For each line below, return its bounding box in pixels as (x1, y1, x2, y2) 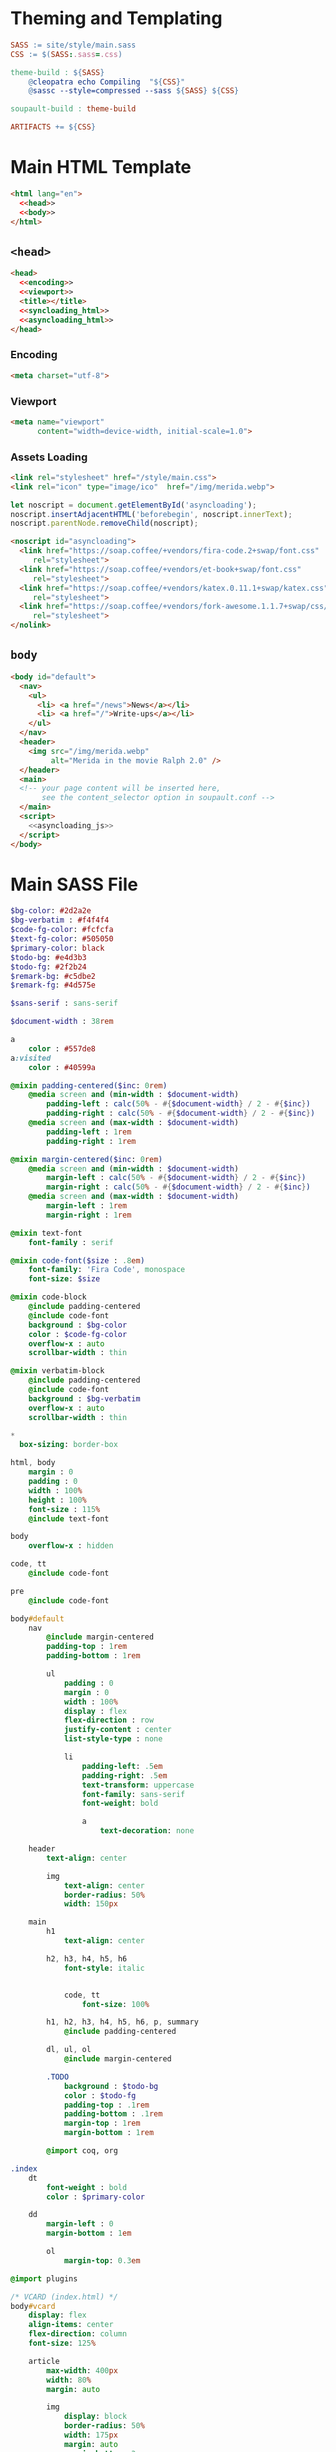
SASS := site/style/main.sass (10, 40, 137, 50)
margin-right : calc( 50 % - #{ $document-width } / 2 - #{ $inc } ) (46, 1182, 311, 1192)
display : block (63, 2412, 128, 2422)
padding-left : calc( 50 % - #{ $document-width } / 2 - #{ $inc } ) (46, 1099, 311, 1109)
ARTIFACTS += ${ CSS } (10, 122, 97, 132)
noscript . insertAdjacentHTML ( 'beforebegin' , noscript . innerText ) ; (10, 509, 293, 519)
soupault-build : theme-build (10, 104, 137, 114)
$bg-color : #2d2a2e (10, 906, 92, 916)
